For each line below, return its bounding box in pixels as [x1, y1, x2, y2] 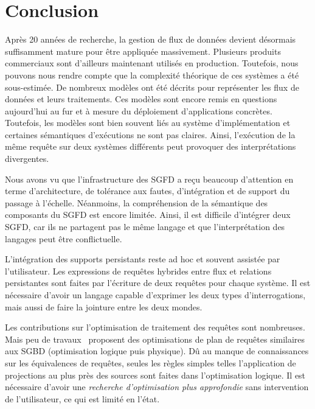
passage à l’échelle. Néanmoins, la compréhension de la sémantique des [5, 196, 268, 209]
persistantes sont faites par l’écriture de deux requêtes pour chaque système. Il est [5, 276, 311, 289]
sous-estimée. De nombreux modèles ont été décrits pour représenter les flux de [5, 80, 299, 93]
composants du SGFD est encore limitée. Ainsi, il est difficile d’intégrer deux [5, 208, 291, 221]
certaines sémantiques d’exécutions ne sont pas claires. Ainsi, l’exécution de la [5, 128, 296, 141]
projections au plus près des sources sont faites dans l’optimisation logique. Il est [5, 368, 306, 381]
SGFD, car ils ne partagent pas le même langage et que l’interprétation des [5, 220, 285, 233]
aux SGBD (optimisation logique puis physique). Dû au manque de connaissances [5, 344, 309, 357]
